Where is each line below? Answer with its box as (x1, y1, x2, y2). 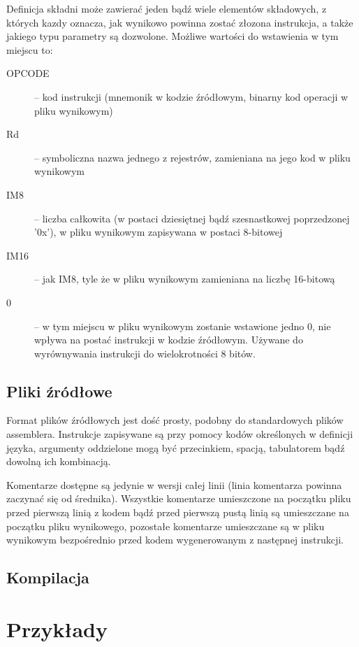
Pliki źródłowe (6, 380, 112, 401)
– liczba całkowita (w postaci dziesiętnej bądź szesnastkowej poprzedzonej (34, 211, 350, 225)
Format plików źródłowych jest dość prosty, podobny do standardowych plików (6, 413, 344, 427)
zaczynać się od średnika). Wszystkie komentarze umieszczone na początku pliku (6, 491, 351, 506)
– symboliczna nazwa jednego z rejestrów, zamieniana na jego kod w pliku (34, 150, 351, 164)
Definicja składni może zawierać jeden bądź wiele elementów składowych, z (6, 1, 327, 15)
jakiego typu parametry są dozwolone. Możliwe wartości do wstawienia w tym (6, 29, 339, 43)
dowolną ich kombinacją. (6, 454, 111, 469)
